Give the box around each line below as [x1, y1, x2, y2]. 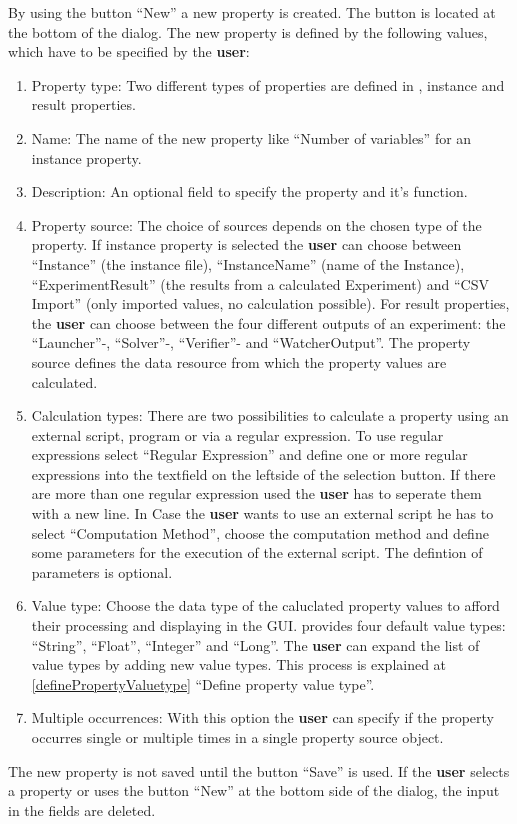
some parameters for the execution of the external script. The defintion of [31, 542, 483, 563]
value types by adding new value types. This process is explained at [31, 654, 447, 675]
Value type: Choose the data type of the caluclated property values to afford [31, 595, 500, 616]
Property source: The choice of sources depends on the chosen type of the [31, 214, 482, 235]
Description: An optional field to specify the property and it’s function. [31, 181, 468, 202]
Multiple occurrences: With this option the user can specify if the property [31, 707, 495, 728]
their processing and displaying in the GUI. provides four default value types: [31, 615, 506, 636]
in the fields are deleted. [8, 799, 156, 820]
